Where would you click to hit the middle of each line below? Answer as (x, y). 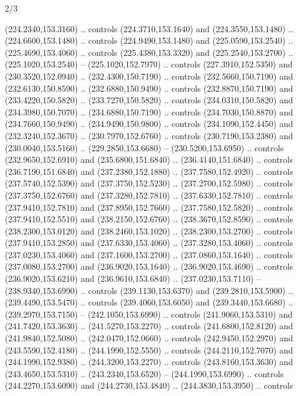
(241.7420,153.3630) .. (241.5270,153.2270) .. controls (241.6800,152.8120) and (149, 326)
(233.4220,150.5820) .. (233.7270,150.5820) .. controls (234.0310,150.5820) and (149, 100)
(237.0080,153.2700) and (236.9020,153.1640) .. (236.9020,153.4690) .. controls (149, 266)
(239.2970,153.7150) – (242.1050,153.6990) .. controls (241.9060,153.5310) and (149, 314)
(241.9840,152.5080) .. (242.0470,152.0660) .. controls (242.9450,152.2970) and (149, 338)
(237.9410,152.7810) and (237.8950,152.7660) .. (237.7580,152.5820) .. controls (149, 207)
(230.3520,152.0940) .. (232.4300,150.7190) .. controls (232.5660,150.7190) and (149, 76)
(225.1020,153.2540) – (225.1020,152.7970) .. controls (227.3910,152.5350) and (149, 64)
